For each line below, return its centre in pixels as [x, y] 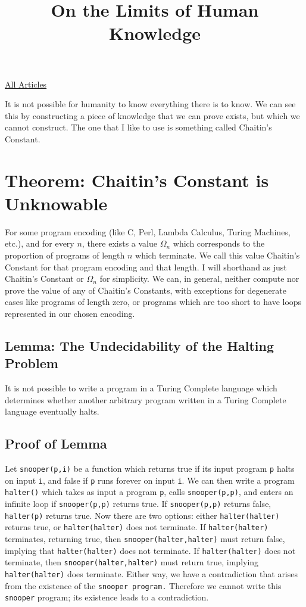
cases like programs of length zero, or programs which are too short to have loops [153, 302]
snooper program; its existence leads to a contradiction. [107, 597]
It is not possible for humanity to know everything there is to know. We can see [150, 104]
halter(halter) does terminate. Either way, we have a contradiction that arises [152, 574]
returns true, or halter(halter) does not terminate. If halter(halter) [137, 527]
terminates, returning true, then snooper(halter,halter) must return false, [145, 539]
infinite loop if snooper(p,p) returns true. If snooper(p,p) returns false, [138, 504]
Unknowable [56, 203]
